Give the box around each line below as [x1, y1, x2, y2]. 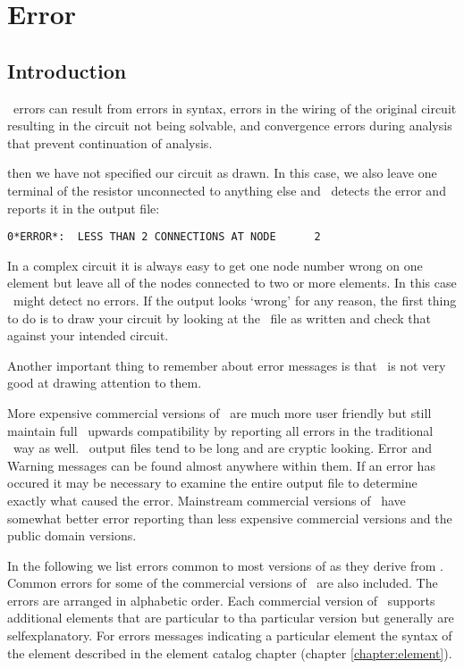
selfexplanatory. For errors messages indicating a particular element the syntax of [7, 626, 452, 645]
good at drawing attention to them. [7, 373, 202, 392]
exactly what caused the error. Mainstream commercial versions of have [7, 490, 406, 509]
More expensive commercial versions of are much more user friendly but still [7, 403, 432, 422]
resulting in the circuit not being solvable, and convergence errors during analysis [7, 116, 452, 135]
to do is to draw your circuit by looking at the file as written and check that [7, 308, 431, 327]
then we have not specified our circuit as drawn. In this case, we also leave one [7, 163, 437, 182]
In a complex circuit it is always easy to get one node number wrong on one [7, 255, 423, 274]
